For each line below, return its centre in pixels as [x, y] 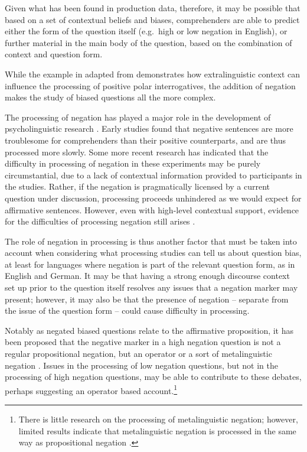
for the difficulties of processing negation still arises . [100, 221]
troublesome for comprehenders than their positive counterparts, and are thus [145, 140]
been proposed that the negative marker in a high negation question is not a [143, 342]
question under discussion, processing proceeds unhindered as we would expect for [153, 198]
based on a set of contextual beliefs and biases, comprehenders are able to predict [152, 19]
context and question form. [54, 54]
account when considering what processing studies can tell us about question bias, [153, 253]
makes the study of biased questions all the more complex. [110, 97]
